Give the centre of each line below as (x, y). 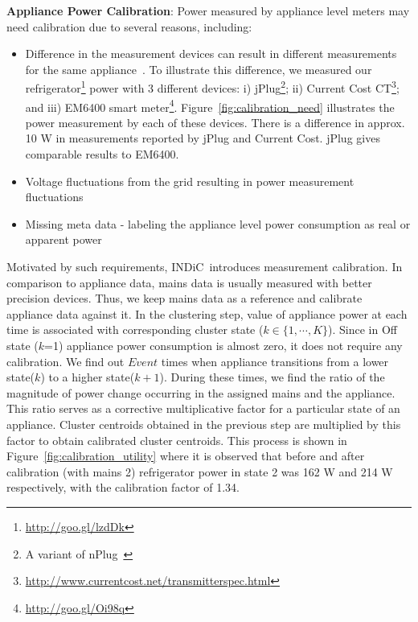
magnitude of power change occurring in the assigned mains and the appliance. (201, 392)
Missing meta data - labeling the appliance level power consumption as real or (218, 223)
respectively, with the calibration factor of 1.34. (123, 487)
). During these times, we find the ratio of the (272, 377)
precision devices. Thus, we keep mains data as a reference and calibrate (184, 298)
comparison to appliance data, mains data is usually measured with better (189, 282)
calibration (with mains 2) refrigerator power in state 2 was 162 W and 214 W (200, 471)
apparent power (64, 239)
